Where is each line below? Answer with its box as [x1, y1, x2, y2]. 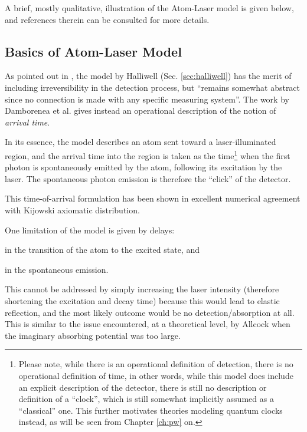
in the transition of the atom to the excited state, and [5, 243, 200, 256]
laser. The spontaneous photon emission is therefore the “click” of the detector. [5, 172, 291, 184]
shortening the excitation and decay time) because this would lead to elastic [5, 294, 280, 306]
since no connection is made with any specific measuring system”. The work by [5, 93, 289, 105]
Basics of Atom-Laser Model [5, 42, 182, 60]
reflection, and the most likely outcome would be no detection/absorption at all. [5, 306, 295, 318]
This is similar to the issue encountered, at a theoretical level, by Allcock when [5, 318, 290, 330]
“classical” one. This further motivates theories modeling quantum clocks [18, 404, 283, 416]
